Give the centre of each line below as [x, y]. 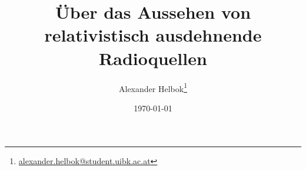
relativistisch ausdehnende [153, 35]
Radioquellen [153, 58]
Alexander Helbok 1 [153, 87]
